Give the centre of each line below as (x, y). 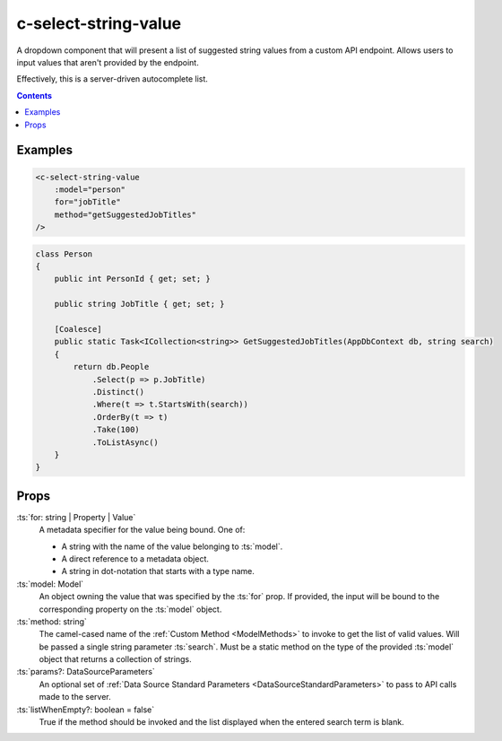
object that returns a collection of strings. (115, 659)
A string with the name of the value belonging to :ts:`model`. (172, 546)
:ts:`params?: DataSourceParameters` (86, 672)
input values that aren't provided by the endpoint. (108, 62)
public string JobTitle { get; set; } (139, 304)
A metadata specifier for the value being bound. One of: (142, 530)
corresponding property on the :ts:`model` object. (130, 609)
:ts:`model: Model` (50, 584)
